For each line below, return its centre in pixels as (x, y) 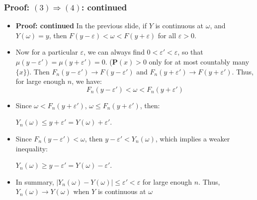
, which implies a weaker (193, 138)
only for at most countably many (199, 62)
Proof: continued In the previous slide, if (81, 26)
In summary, (35, 181)
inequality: (32, 148)
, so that (190, 52)
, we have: (87, 81)
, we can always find (114, 52)
